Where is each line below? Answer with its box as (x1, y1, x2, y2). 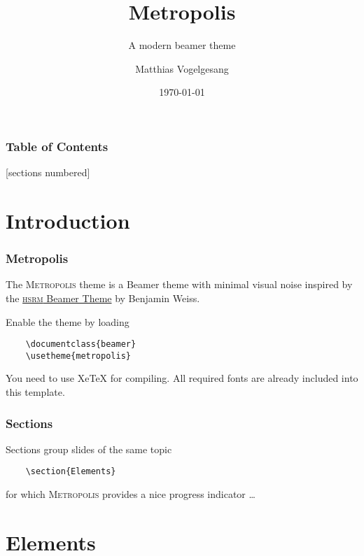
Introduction (6, 206, 130, 234)
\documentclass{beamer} (25, 339, 136, 350)
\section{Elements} (25, 466, 116, 477)
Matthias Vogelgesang (135, 61, 229, 76)
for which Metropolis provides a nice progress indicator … (6, 487, 255, 501)
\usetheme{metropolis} (25, 350, 131, 361)
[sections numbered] (6, 165, 90, 180)
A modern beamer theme (128, 38, 236, 52)
